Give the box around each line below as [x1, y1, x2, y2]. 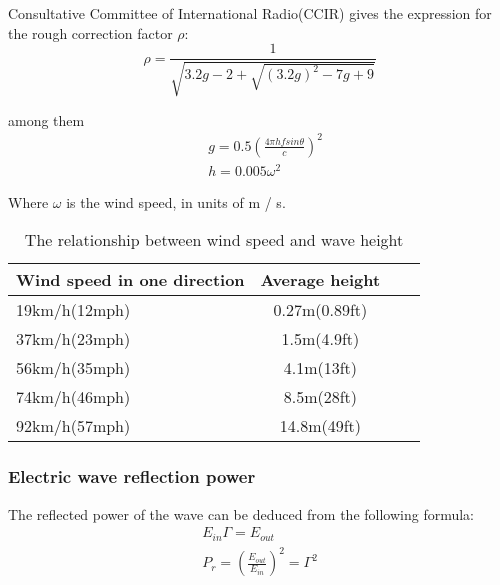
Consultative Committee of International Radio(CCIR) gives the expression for [8, 3, 492, 23]
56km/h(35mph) [16, 356, 131, 380]
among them [8, 109, 85, 130]
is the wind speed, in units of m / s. [66, 191, 286, 212]
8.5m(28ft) [283, 385, 358, 409]
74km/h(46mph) [16, 385, 131, 409]
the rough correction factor [8, 22, 173, 43]
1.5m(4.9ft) [281, 327, 360, 351]
